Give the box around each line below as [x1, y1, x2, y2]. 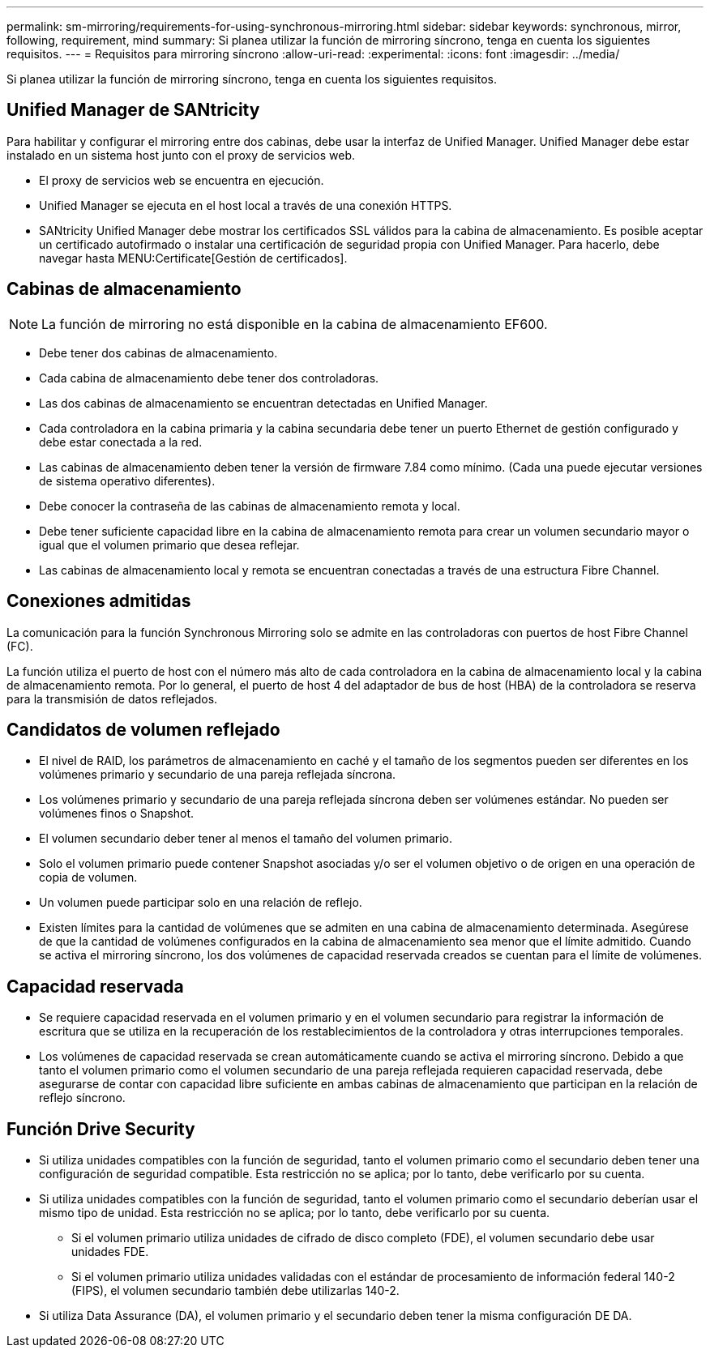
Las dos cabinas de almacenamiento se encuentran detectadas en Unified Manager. [39, 395, 488, 410]
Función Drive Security [6, 1118, 195, 1139]
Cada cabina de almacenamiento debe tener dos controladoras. [39, 370, 379, 385]
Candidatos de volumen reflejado [6, 719, 280, 740]
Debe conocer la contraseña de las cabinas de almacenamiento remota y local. [39, 498, 460, 513]
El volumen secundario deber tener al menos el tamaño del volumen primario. [39, 831, 453, 846]
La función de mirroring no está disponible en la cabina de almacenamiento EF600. [41, 315, 548, 332]
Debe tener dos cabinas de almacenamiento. [39, 345, 278, 360]
